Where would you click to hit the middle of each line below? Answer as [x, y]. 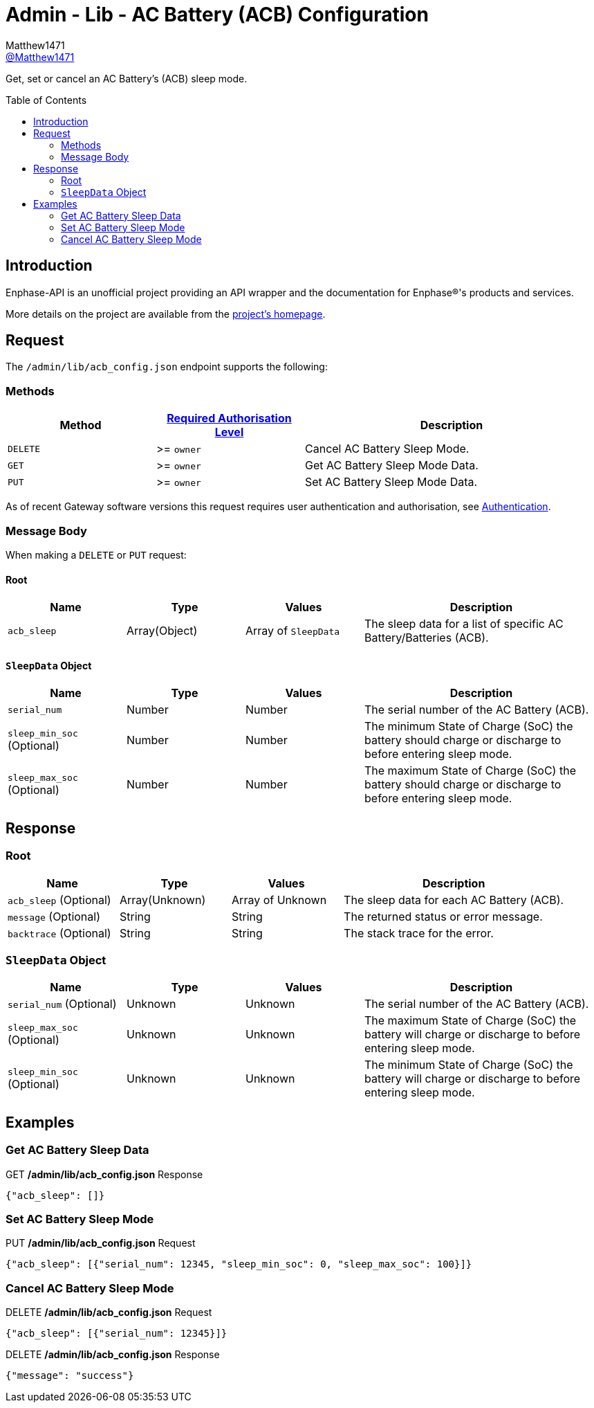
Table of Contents [46, 100]
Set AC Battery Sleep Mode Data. [391, 482]
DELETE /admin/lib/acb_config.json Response [113, 1355]
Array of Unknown [279, 900]
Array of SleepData [293, 631]
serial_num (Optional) [62, 1004]
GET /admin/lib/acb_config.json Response [104, 1174]
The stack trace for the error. [419, 933]
